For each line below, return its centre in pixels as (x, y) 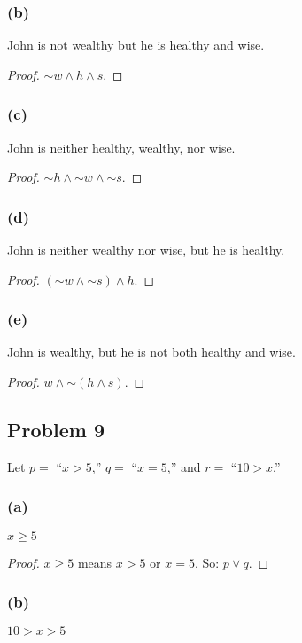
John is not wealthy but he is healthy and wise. (136, 45)
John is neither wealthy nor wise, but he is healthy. (146, 250)
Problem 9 (56, 430)
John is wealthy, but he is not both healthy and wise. (151, 352)
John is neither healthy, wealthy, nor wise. (121, 147)
